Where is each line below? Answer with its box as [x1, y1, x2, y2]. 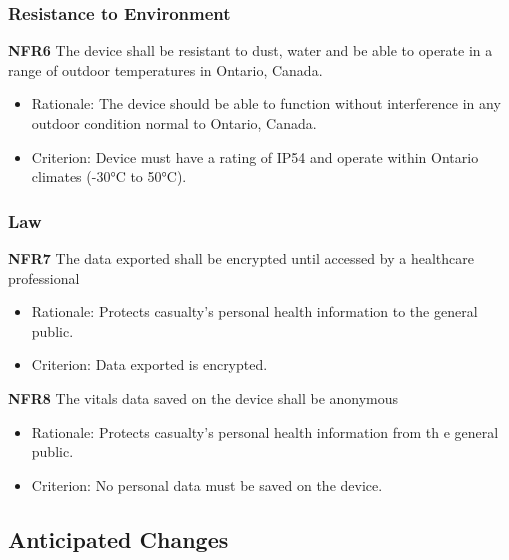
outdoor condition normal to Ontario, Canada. [31, 113, 317, 133]
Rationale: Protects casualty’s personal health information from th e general [31, 421, 499, 442]
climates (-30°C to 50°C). [31, 166, 187, 187]
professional [8, 267, 80, 288]
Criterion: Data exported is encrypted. [31, 354, 268, 375]
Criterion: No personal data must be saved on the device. [31, 474, 383, 495]
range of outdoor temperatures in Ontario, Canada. [8, 59, 323, 80]
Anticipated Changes [8, 523, 229, 554]
